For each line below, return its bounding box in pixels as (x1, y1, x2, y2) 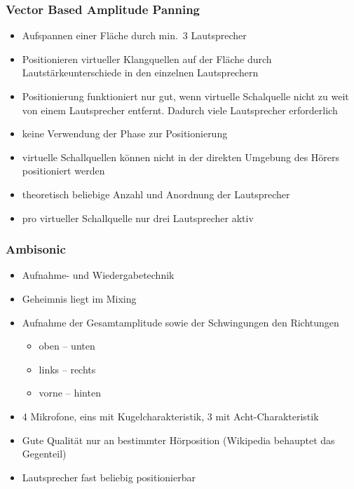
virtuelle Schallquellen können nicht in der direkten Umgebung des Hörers (22, 149, 340, 164)
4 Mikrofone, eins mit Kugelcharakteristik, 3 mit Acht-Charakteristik (22, 408, 319, 423)
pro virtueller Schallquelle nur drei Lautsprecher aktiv (22, 210, 254, 225)
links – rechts (39, 361, 96, 376)
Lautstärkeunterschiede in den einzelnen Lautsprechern (22, 65, 259, 80)
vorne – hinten (39, 385, 101, 400)
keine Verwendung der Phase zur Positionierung (22, 126, 228, 141)
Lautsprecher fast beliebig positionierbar (22, 469, 196, 484)
